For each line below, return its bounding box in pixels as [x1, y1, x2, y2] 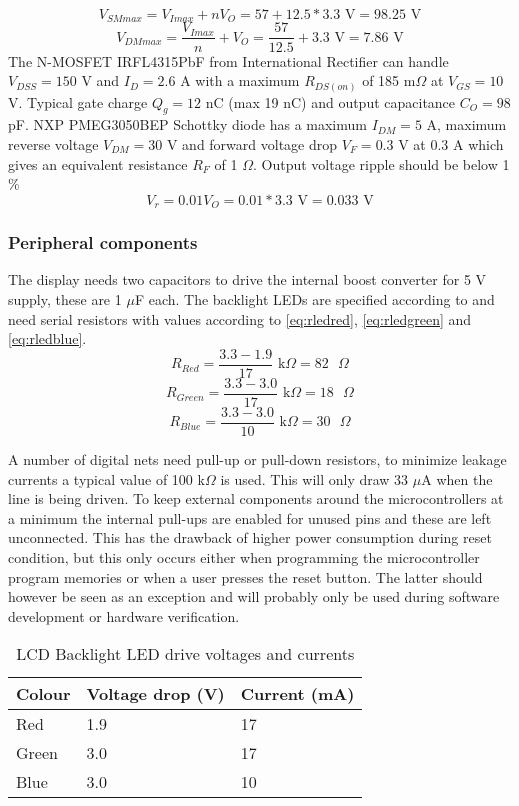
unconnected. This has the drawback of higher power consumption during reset [8, 527, 492, 548]
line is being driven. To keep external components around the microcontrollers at [8, 488, 504, 509]
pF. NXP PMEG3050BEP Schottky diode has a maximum [8, 114, 367, 135]
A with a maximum [180, 70, 300, 91]
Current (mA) [240, 682, 355, 706]
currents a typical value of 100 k [8, 468, 205, 489]
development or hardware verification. [8, 605, 240, 626]
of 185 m [362, 70, 416, 91]
